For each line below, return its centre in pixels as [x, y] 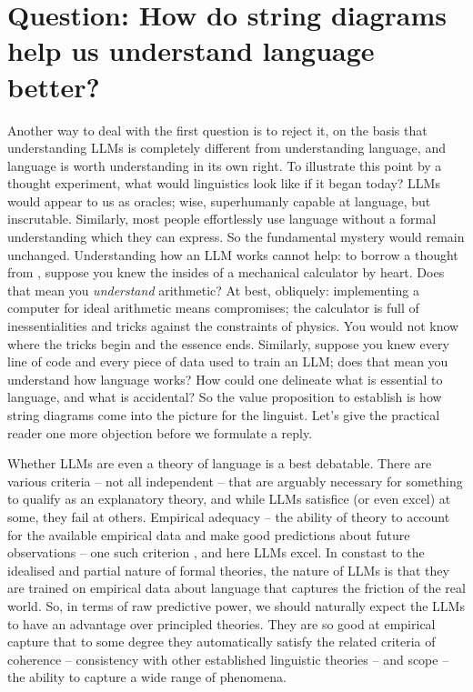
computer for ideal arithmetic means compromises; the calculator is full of [213, 308]
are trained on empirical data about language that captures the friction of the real [236, 588]
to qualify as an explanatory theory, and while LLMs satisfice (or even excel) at [229, 499]
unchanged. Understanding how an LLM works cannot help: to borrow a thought [233, 254]
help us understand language [191, 50]
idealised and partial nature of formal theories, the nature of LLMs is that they [228, 570]
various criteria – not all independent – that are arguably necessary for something [235, 481]
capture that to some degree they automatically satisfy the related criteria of [221, 642]
